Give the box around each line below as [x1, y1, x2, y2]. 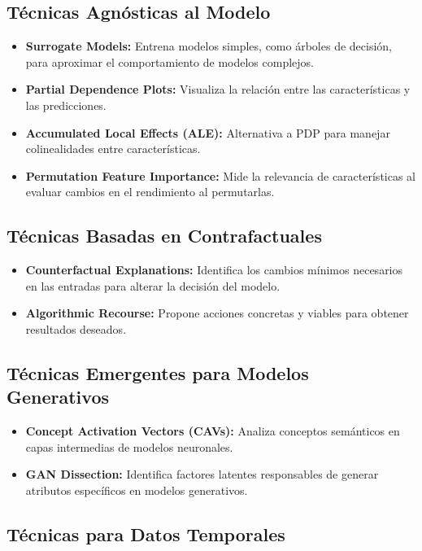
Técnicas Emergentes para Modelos [7, 360, 309, 385]
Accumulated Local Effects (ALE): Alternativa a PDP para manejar [25, 124, 390, 141]
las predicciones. [25, 96, 107, 113]
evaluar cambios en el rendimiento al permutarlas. [25, 183, 275, 200]
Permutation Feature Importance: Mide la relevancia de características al [25, 167, 416, 184]
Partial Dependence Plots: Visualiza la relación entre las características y [25, 81, 411, 98]
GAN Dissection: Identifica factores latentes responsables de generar [25, 466, 379, 483]
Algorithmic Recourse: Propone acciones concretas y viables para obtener [25, 304, 409, 321]
